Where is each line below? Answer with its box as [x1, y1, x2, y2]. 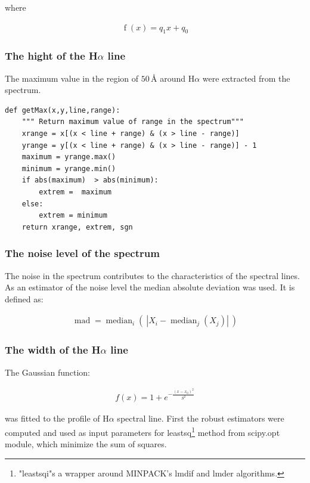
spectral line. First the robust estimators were [117, 412, 284, 425]
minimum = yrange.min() [21, 164, 116, 173]
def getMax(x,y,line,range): [5, 106, 120, 114]
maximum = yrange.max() [21, 153, 116, 162]
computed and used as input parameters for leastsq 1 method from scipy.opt [5, 424, 280, 438]
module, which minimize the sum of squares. [5, 438, 167, 450]
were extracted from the [202, 72, 290, 84]
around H [160, 72, 195, 84]
